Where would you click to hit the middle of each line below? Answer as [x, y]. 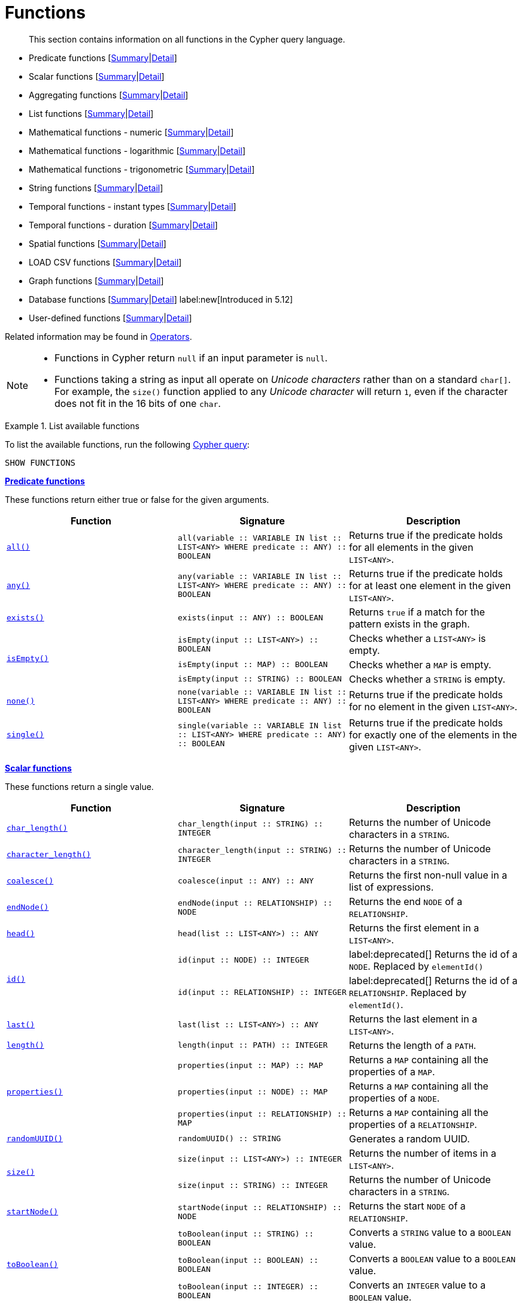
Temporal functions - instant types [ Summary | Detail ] [133, 206]
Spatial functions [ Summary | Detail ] [98, 243]
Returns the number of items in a [422, 1153]
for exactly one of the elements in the [433, 735]
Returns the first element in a [414, 928]
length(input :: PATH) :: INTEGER [253, 1045]
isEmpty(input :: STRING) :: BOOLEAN [260, 679]
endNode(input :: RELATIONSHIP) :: [255, 903]
